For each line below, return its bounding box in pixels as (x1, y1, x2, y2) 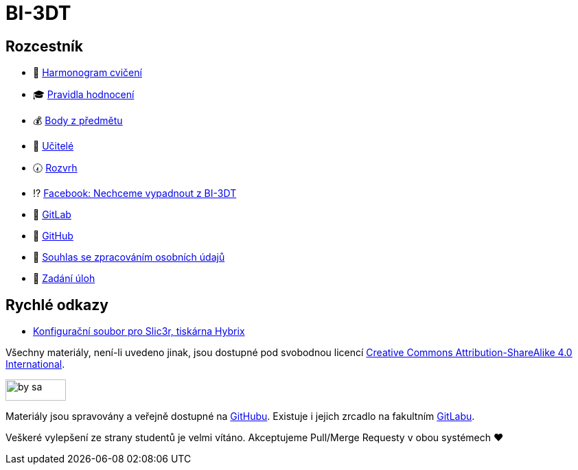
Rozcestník (5, 37, 83, 55)
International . (5, 358, 65, 371)
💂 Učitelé (33, 140, 74, 152)
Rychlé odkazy (5, 296, 108, 314)
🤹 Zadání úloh (33, 272, 95, 285)
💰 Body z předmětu (33, 115, 123, 127)
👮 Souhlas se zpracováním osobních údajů (33, 251, 225, 263)
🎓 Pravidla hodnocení (33, 89, 135, 101)
